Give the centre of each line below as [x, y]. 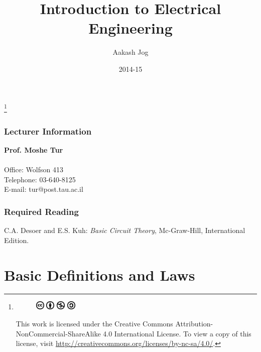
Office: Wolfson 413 [34, 169]
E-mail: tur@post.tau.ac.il [44, 189]
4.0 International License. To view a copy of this [177, 333]
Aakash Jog [130, 52]
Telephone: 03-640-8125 [40, 179]
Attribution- [194, 324]
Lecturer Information [48, 131]
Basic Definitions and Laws [100, 274]
